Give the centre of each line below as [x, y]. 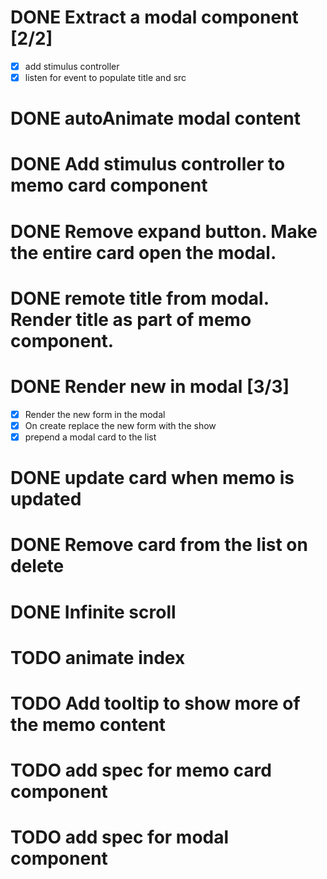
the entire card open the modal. [143, 252]
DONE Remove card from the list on [159, 545]
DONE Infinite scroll [93, 612]
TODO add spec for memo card [141, 770]
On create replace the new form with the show [120, 425]
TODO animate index [98, 657]
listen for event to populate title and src [105, 77]
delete [37, 566]
